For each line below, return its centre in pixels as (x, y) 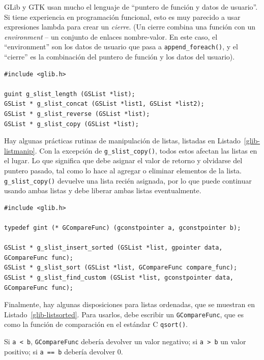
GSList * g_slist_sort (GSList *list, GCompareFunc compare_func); (121, 268)
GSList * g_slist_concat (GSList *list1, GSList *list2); (104, 104)
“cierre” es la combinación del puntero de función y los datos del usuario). (120, 57)
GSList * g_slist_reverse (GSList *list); (77, 114)
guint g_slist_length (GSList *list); (70, 94)
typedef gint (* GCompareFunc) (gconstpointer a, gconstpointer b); (123, 228)
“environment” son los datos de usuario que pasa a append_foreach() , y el (121, 47)
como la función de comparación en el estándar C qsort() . (96, 324)
